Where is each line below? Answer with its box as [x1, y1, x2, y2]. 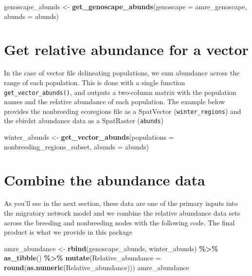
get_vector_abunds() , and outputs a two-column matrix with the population [4, 87, 236, 97]
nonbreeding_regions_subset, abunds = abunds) [4, 141, 149, 151]
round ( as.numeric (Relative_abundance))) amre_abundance [4, 262, 189, 272]
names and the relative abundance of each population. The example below [4, 96, 225, 107]
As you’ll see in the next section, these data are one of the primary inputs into [4, 198, 238, 208]
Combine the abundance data [4, 170, 205, 190]
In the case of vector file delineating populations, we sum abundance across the [4, 68, 240, 78]
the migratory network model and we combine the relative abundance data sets [4, 207, 240, 218]
